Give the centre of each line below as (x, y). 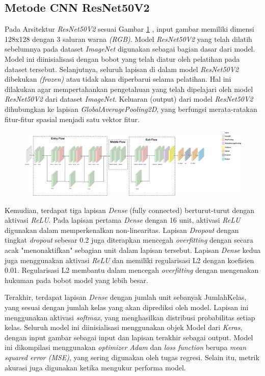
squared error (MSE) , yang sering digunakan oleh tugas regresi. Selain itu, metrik (132, 357)
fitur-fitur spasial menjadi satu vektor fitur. (72, 119)
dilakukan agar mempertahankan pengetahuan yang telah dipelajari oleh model (129, 89)
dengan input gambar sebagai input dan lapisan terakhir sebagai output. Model (129, 337)
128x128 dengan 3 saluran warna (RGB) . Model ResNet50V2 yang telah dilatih (128, 39)
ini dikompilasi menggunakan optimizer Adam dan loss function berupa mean (126, 347)
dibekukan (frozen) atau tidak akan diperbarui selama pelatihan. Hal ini (118, 79)
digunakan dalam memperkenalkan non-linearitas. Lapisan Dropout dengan (122, 230)
